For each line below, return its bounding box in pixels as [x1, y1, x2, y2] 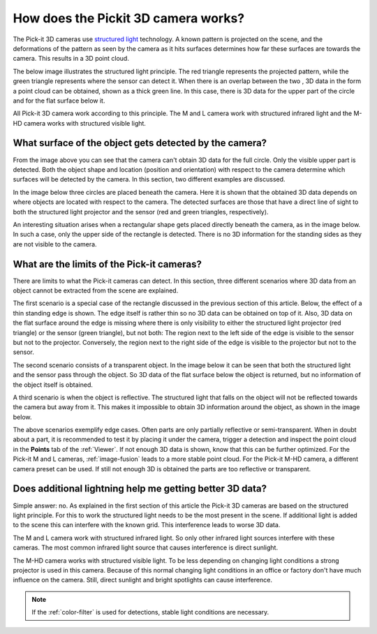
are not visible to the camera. [13, 239, 97, 248]
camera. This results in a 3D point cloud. [13, 54, 129, 63]
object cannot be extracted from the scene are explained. [13, 286, 179, 295]
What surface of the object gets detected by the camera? [13, 137, 267, 149]
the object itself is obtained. [13, 381, 94, 389]
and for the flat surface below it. [13, 96, 105, 105]
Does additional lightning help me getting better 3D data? [13, 482, 267, 495]
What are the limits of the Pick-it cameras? [13, 258, 202, 270]
